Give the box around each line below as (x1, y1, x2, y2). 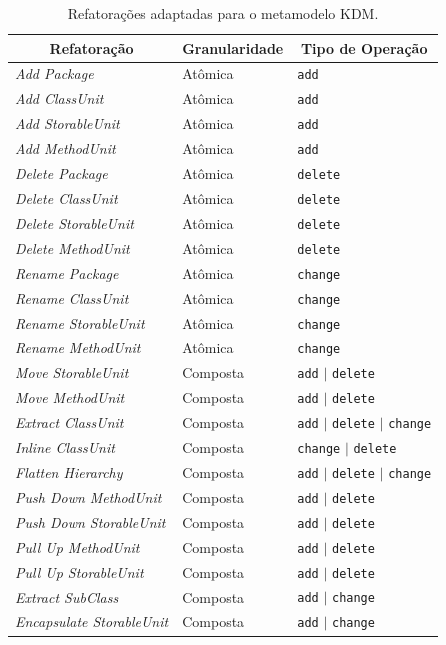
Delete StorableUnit (15, 212, 134, 233)
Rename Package (15, 262, 119, 283)
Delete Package (15, 163, 108, 184)
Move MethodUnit (15, 387, 125, 408)
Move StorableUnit (15, 362, 129, 383)
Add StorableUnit (15, 113, 120, 134)
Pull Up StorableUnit (15, 561, 144, 582)
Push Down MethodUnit (15, 486, 162, 507)
